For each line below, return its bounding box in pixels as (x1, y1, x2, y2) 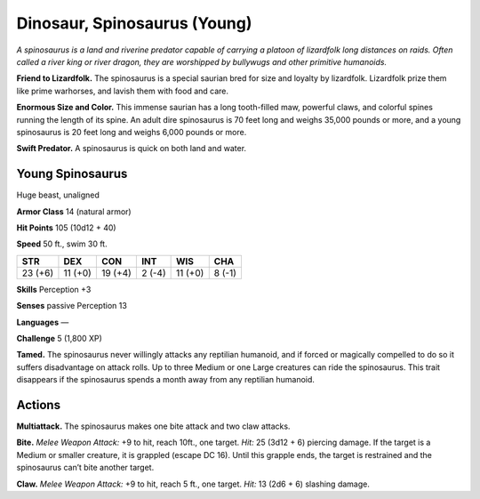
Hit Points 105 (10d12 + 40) (16, 222, 116, 233)
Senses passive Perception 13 (16, 301, 128, 311)
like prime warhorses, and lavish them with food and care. (16, 85, 229, 96)
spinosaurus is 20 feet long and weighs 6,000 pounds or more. (16, 126, 247, 137)
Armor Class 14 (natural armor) (16, 205, 132, 217)
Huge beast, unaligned (16, 189, 100, 200)
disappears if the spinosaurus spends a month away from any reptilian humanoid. (16, 374, 316, 385)
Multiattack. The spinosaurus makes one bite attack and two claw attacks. (16, 421, 291, 431)
